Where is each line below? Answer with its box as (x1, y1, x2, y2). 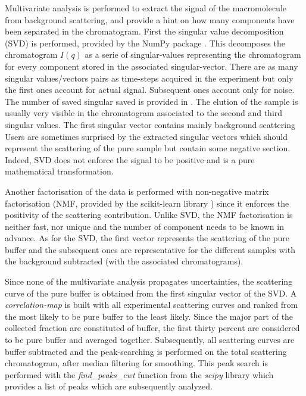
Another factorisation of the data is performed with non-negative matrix (5, 185, 269, 197)
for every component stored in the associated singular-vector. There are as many (5, 60, 298, 72)
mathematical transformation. (5, 165, 114, 177)
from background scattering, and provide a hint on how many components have (5, 13, 295, 26)
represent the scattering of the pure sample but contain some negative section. (5, 142, 291, 154)
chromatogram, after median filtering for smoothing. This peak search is (5, 357, 268, 369)
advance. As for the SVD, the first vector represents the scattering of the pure (5, 232, 289, 244)
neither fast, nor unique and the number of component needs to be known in (5, 220, 284, 232)
